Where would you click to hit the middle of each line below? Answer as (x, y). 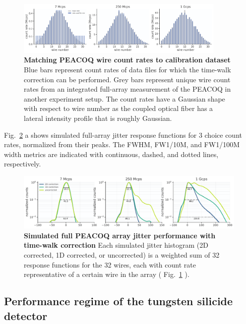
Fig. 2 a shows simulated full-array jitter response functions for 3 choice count (123, 135)
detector (26, 315)
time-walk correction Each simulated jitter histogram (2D (116, 245)
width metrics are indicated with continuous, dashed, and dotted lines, (111, 154)
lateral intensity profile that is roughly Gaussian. (98, 118)
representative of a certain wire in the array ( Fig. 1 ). (107, 274)
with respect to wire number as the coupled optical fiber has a (119, 108)
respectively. (23, 164)
